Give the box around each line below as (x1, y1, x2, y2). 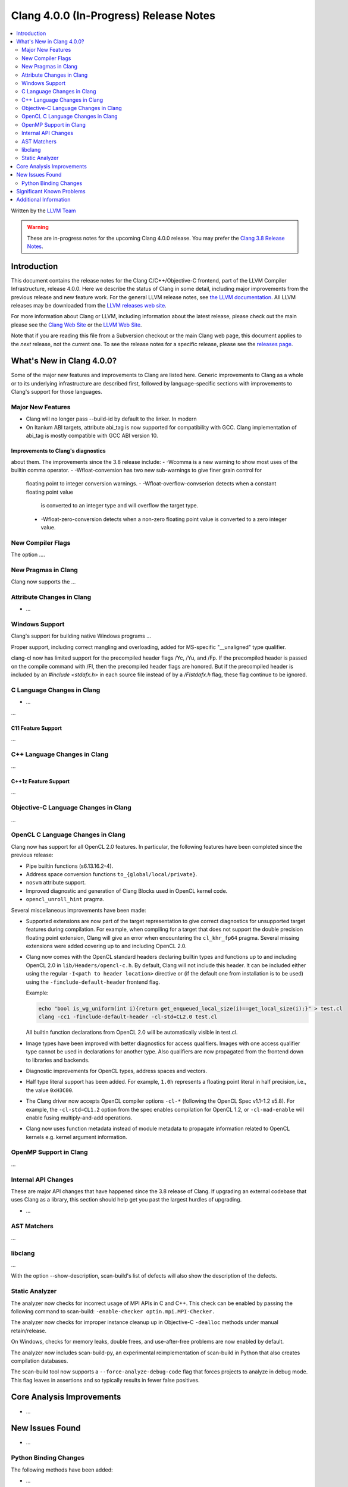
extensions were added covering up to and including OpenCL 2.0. (26, 943, 187, 950)
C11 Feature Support (11, 724, 62, 732)
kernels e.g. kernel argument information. (26, 1133, 127, 1140)
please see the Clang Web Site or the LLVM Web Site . (11, 321, 142, 328)
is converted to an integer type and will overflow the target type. (40, 502, 199, 509)
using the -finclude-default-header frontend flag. (26, 978, 161, 986)
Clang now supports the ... (11, 578, 76, 585)
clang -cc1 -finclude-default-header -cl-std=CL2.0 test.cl (38, 1014, 218, 1020)
